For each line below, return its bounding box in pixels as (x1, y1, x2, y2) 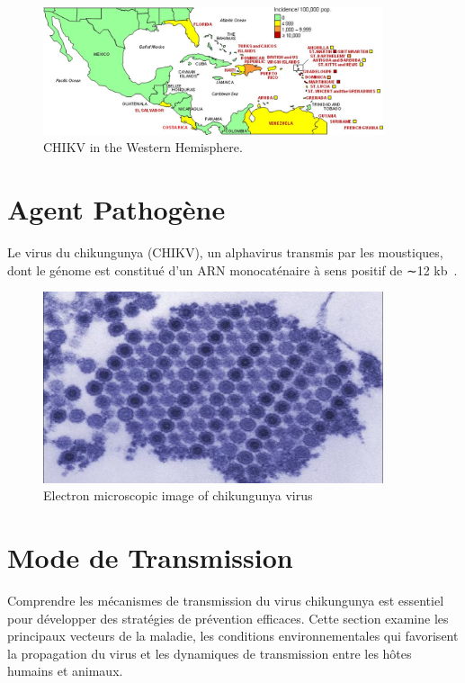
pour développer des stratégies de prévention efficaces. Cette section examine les (7, 608, 449, 627)
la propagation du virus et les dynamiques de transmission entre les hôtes (7, 643, 412, 662)
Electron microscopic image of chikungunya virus (43, 486, 313, 505)
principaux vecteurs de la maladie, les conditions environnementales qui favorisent (7, 626, 459, 645)
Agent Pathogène (7, 191, 226, 228)
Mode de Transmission (7, 539, 293, 576)
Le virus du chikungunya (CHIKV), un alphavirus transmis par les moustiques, (7, 243, 443, 262)
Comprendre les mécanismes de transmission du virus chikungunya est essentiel (7, 591, 444, 610)
